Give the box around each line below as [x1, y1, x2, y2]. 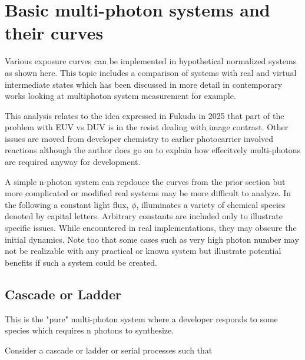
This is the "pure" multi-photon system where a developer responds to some [5, 312, 278, 325]
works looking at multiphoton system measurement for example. [5, 90, 236, 102]
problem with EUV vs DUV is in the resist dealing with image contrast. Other [5, 121, 289, 133]
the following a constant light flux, [5, 198, 129, 210]
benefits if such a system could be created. [5, 256, 157, 268]
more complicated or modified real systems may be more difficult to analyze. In [5, 187, 291, 199]
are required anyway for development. [5, 156, 141, 168]
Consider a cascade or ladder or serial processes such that [5, 344, 213, 356]
